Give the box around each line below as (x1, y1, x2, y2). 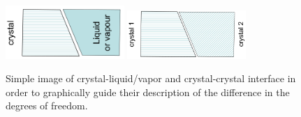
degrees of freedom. (6, 98, 88, 113)
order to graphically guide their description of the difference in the (6, 84, 290, 99)
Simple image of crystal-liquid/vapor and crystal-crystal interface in (6, 71, 296, 86)
